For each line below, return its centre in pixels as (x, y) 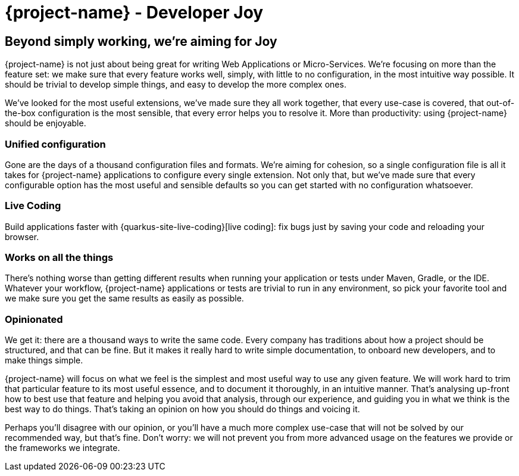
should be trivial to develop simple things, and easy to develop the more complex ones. (176, 85)
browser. (22, 237)
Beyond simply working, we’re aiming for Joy (141, 41)
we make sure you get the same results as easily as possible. (124, 298)
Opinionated (34, 319)
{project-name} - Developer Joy (134, 13)
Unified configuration (55, 144)
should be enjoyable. (46, 123)
